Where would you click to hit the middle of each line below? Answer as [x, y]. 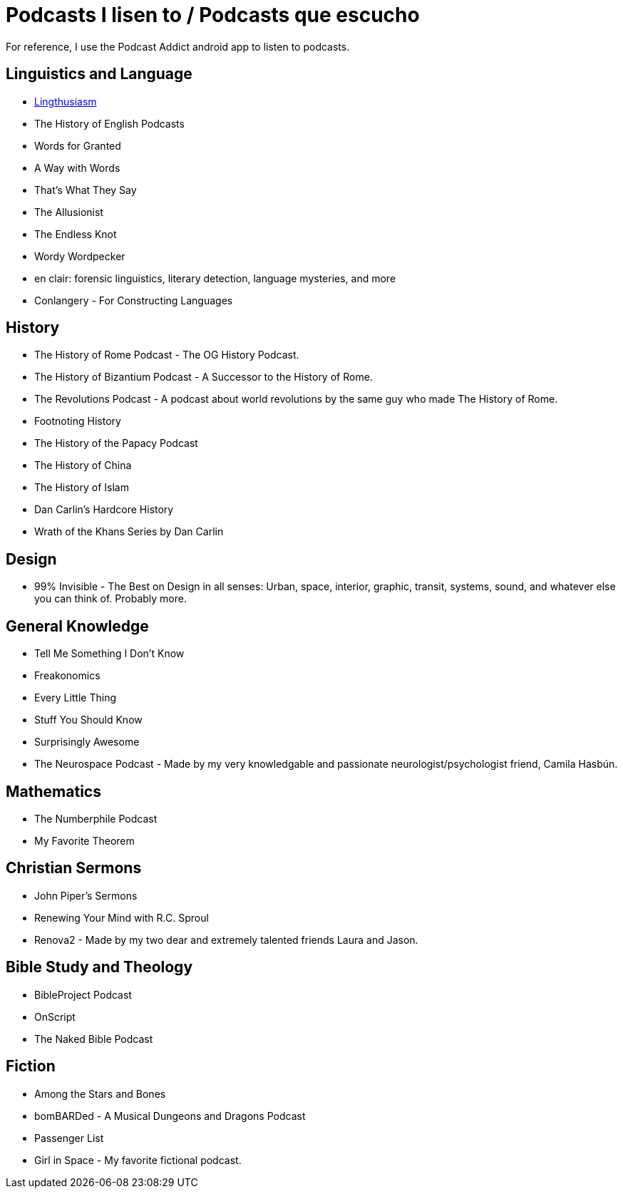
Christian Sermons [74, 868]
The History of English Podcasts [109, 123]
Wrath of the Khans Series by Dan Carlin [129, 532]
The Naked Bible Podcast [94, 1039]
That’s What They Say [86, 190]
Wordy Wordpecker [80, 256]
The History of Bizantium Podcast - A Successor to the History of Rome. [204, 377]
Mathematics [53, 791]
